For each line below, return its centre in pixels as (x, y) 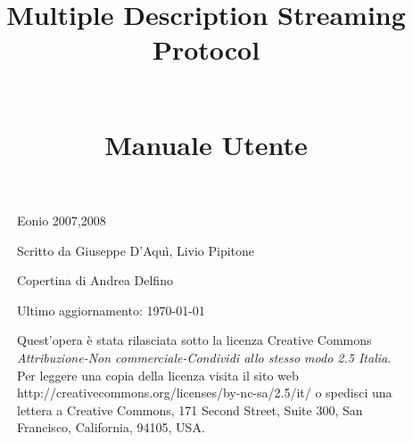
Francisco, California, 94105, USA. (111, 427)
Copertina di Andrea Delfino (95, 280)
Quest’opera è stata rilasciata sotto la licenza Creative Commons (194, 340)
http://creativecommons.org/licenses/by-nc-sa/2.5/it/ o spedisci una (205, 393)
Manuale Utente (206, 144)
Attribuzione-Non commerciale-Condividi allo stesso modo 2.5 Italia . (204, 357)
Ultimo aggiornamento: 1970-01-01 (111, 310)
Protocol (206, 49)
